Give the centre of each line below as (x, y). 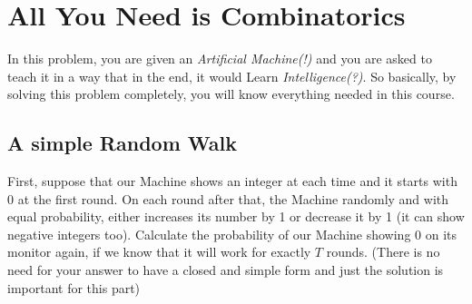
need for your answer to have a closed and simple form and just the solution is (226, 270)
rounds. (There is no (383, 252)
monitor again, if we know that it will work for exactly (159, 252)
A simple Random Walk (122, 143)
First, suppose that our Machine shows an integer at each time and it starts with (232, 181)
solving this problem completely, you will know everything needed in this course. (231, 94)
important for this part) (74, 287)
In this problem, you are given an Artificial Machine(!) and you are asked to (220, 59)
